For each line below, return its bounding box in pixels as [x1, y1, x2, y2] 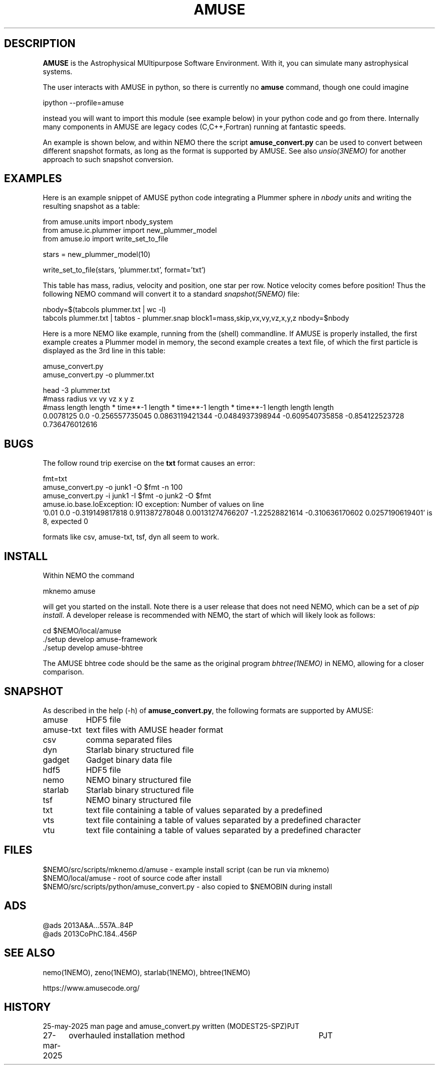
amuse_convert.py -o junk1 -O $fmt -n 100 [43, 483, 183, 492]
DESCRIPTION [4, 37, 76, 50]
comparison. [43, 667, 84, 677]
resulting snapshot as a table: [43, 202, 140, 211]
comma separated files [86, 734, 172, 745]
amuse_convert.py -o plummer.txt [43, 370, 154, 379]
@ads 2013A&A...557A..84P [43, 920, 133, 929]
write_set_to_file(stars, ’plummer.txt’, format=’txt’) [43, 265, 206, 275]
